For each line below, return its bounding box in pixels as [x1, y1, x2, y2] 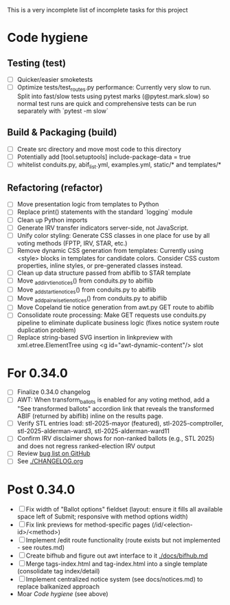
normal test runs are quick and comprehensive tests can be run [16, 99, 197, 107]
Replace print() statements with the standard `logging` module [16, 208, 194, 216]
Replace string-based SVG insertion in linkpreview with [16, 333, 173, 342]
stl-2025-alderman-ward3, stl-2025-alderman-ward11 [16, 427, 170, 435]
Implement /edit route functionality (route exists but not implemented [25, 536, 221, 544]
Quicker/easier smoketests [16, 76, 93, 83]
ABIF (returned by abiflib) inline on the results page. [16, 412, 163, 420]
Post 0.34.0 [7, 481, 76, 497]
